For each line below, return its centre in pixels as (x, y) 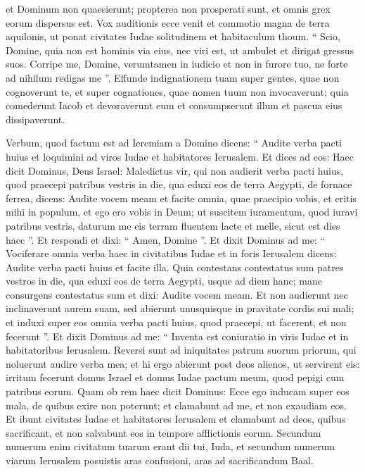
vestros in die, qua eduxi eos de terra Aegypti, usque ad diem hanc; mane (164, 281)
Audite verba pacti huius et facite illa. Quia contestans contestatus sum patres (175, 267)
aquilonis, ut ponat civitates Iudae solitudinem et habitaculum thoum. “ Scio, (173, 36)
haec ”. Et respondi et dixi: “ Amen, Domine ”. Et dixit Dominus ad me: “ (166, 239)
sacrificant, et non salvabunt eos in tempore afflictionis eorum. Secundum (164, 432)
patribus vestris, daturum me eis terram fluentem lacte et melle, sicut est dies (173, 225)
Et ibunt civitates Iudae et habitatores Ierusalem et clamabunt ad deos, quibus (176, 419)
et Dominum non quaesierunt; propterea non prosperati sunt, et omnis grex (168, 8)
